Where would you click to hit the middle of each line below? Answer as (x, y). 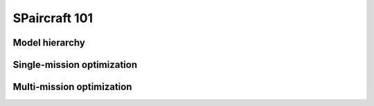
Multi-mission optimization (72, 87)
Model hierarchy (49, 43)
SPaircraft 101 (53, 18)
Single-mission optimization (75, 65)
